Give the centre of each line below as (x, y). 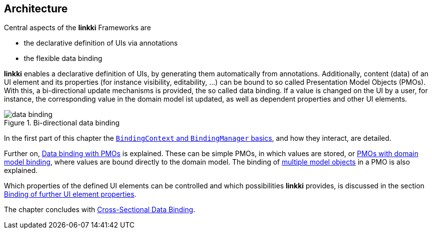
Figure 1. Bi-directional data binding (62, 123)
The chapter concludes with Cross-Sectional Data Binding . (100, 210)
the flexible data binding (63, 58)
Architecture (36, 9)
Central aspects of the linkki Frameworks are (78, 28)
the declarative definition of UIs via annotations (101, 43)
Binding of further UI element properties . (70, 194)
